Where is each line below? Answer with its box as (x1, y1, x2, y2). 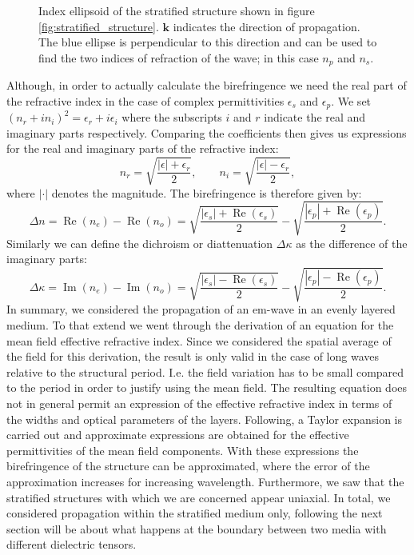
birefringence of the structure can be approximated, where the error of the (6, 457, 370, 474)
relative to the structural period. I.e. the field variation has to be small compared (6, 363, 404, 380)
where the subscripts (121, 109, 222, 126)
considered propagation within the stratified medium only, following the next (6, 505, 383, 521)
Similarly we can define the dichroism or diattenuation (6, 234, 273, 251)
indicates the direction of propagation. (173, 18, 360, 34)
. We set (331, 92, 372, 109)
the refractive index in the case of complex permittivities (6, 92, 285, 109)
